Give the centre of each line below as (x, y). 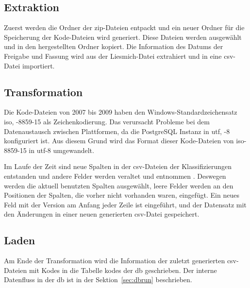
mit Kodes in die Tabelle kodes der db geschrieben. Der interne (123, 270)
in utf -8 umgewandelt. (61, 150)
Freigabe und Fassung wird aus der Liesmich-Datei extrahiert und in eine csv (119, 56)
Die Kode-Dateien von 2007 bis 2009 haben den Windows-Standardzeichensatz (121, 112)
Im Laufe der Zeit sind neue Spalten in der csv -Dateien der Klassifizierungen (118, 166)
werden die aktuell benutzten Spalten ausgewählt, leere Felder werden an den (119, 185)
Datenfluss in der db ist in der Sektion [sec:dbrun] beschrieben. (98, 280)
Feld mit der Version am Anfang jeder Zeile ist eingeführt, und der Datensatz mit (125, 204)
